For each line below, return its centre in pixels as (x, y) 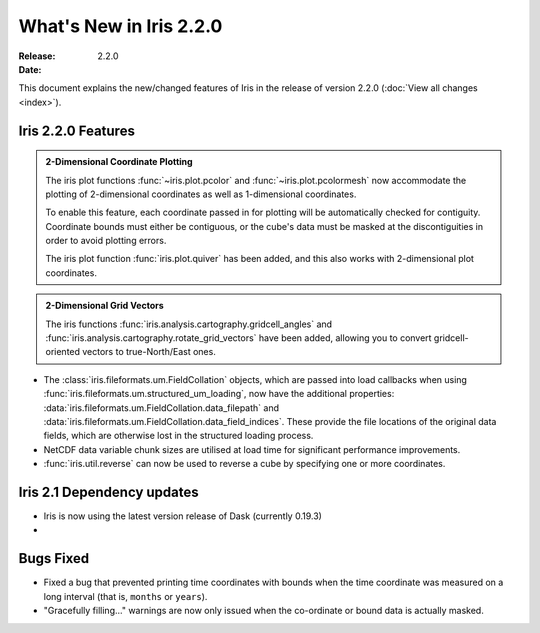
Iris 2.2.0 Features (76, 130)
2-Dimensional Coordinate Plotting (119, 162)
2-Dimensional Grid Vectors (104, 306)
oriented (62, 352)
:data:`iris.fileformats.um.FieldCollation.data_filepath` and (161, 407)
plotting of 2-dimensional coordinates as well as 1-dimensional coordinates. (201, 194)
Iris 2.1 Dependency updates (108, 491)
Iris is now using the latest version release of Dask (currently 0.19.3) (182, 516)
